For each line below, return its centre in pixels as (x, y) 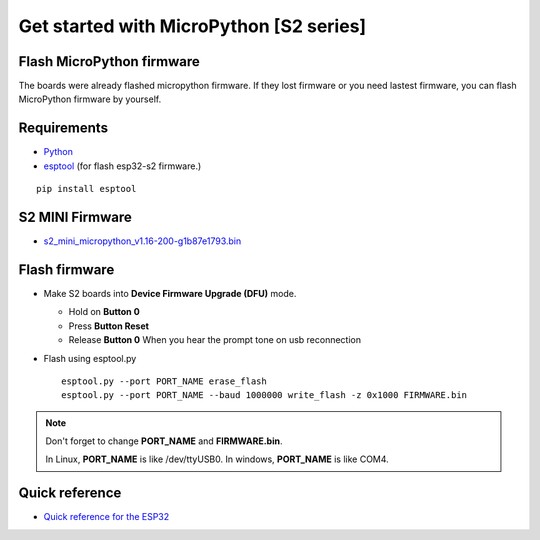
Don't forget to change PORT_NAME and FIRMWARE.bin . (164, 441)
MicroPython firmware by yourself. (90, 99)
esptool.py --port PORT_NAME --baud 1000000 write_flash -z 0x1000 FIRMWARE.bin (264, 395)
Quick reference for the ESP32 (106, 517)
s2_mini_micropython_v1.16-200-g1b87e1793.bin (142, 241)
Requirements (63, 128)
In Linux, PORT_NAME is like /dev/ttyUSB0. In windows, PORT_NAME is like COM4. (217, 459)
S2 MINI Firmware (75, 216)
